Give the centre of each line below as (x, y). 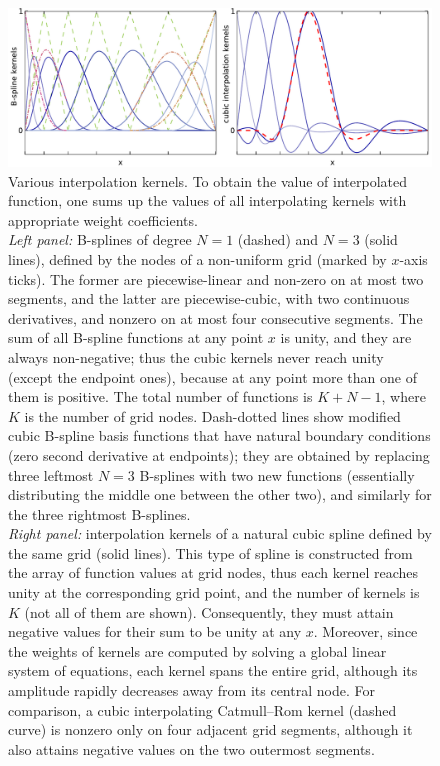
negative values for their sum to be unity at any (155, 631)
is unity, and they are (346, 337)
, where (403, 396)
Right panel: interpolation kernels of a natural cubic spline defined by (220, 533)
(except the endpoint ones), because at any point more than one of (212, 376)
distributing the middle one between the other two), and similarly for (220, 494)
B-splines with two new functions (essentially (277, 474)
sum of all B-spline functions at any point (136, 337)
